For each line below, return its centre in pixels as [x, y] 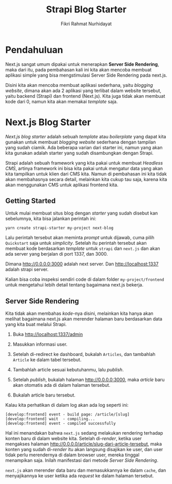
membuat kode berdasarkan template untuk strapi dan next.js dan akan [83, 248]
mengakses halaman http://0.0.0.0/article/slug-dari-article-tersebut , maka [84, 444]
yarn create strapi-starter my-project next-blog [60, 228]
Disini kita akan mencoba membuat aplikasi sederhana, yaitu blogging [79, 85]
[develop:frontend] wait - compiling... [50, 419]
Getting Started [31, 201]
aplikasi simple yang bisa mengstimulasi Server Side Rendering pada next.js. [86, 75]
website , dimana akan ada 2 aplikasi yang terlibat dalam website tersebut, [83, 91]
